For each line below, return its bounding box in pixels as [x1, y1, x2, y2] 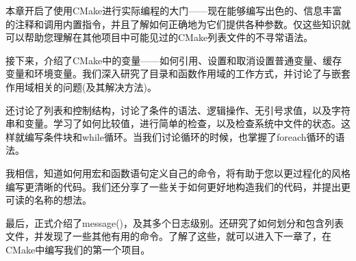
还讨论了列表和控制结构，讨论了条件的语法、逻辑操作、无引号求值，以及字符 [5, 102, 351, 117]
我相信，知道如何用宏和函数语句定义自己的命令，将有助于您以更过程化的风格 [5, 165, 351, 180]
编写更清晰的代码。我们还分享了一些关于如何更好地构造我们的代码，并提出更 [5, 179, 351, 193]
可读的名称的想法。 [5, 193, 92, 207]
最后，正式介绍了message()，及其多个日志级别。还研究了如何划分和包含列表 [5, 215, 344, 230]
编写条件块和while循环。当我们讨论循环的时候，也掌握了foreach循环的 [24, 129, 335, 143]
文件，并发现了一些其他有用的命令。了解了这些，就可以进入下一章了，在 [5, 229, 331, 243]
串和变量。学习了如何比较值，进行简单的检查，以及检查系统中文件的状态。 [5, 116, 341, 130]
